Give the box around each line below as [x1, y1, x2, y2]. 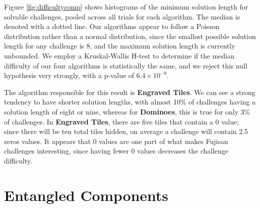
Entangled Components [4, 184, 168, 205]
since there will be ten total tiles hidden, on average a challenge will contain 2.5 [4, 126, 248, 136]
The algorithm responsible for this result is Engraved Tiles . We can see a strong [4, 86, 255, 97]
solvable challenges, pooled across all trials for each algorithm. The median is [4, 11, 240, 21]
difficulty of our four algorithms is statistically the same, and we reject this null [4, 60, 247, 70]
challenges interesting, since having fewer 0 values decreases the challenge [4, 145, 228, 156]
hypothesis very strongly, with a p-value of [4, 70, 134, 80]
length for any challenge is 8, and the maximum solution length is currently [4, 40, 235, 51]
